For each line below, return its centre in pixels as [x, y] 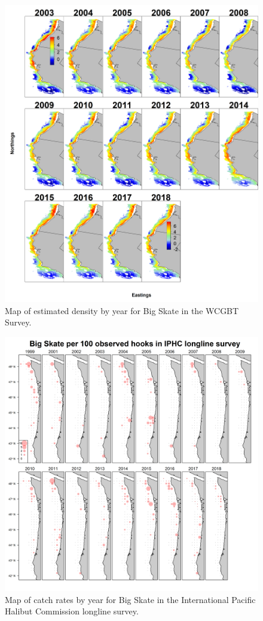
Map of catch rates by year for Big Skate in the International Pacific [130, 599]
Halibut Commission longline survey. [72, 611]
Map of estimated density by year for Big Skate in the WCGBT [122, 310]
